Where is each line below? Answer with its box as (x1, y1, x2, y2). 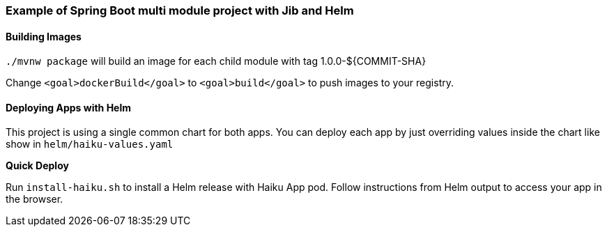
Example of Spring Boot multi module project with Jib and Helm (6, 3, 354, 17)
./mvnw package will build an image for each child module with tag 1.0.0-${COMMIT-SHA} (6, 55, 427, 68)
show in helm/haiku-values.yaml (6, 138, 174, 150)
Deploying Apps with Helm (6, 101, 132, 114)
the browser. (6, 193, 63, 206)
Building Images (6, 30, 82, 42)
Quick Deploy (6, 160, 69, 172)
